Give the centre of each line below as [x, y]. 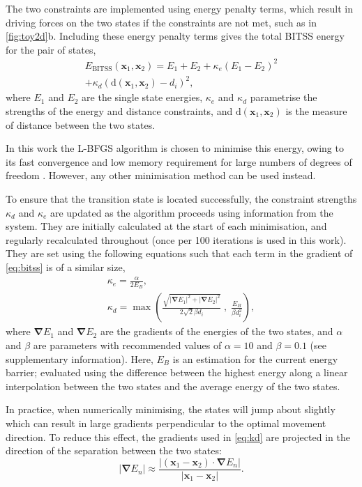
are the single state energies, [142, 97]
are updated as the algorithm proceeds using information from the [191, 212]
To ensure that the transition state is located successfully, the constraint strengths [181, 199]
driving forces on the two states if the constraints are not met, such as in [161, 22]
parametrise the [284, 97]
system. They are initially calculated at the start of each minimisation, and [166, 226]
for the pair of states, [51, 49]
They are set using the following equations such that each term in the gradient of [179, 253]
